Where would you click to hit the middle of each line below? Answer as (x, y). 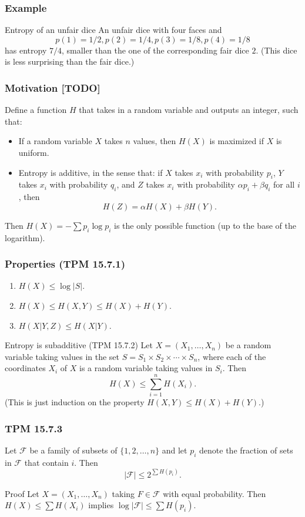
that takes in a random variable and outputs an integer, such (189, 110)
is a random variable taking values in (146, 368)
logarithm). (25, 237)
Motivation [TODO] (53, 87)
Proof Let (22, 493)
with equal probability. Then (214, 493)
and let (175, 450)
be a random (248, 345)
